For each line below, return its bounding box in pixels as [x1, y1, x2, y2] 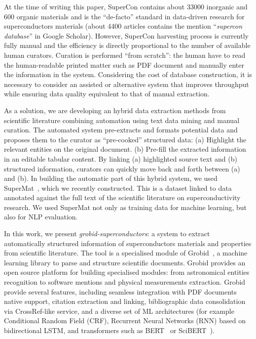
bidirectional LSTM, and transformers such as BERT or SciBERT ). [4, 325, 215, 335]
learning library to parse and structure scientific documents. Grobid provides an [4, 257, 246, 267]
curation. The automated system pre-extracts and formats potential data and [4, 125, 238, 135]
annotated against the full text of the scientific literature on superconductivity [4, 192, 241, 203]
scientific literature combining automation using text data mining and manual [4, 115, 240, 125]
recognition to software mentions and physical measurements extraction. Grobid [4, 277, 246, 287]
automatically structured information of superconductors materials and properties [4, 238, 252, 248]
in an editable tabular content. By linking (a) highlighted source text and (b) [4, 153, 237, 164]
